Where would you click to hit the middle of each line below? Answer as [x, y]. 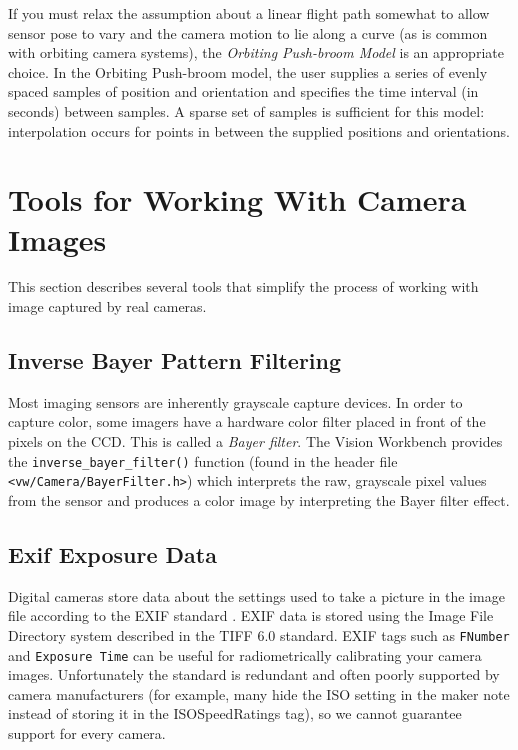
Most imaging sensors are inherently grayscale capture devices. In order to [235, 401]
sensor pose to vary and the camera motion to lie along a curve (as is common [248, 32]
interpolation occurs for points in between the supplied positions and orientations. [259, 130]
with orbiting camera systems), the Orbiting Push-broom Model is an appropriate [256, 52]
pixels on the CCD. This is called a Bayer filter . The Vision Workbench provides [255, 441]
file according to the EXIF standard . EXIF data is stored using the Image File [251, 615]
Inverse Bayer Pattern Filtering [175, 360]
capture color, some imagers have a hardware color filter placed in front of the [247, 421]
